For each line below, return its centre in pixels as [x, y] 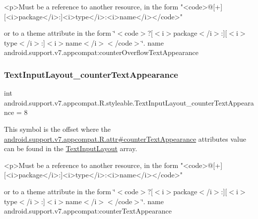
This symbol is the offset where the [57, 129]
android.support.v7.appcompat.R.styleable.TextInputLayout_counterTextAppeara [129, 102]
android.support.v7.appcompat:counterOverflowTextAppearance [101, 52]
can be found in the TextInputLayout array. [71, 148]
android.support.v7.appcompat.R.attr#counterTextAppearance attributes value [125, 138]
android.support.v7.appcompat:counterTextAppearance [88, 211]
